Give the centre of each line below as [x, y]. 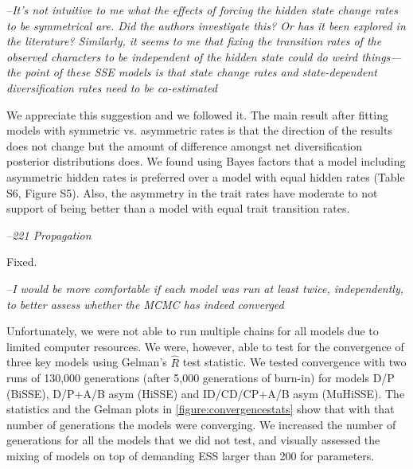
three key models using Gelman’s [87, 362]
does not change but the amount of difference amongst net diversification [185, 145]
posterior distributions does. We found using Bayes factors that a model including [206, 161]
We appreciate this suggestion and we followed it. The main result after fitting [197, 114]
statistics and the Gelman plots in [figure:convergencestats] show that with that [201, 409]
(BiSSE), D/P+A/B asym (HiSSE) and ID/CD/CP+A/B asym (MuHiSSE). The [206, 393]
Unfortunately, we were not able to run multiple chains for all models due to [193, 331]
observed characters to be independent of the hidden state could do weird [182, 56]
